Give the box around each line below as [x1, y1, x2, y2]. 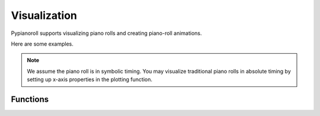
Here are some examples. [11, 40, 74, 47]
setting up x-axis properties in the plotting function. [27, 76, 153, 83]
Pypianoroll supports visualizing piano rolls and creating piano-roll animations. [11, 30, 202, 37]
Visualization [11, 9, 77, 22]
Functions [11, 94, 49, 104]
